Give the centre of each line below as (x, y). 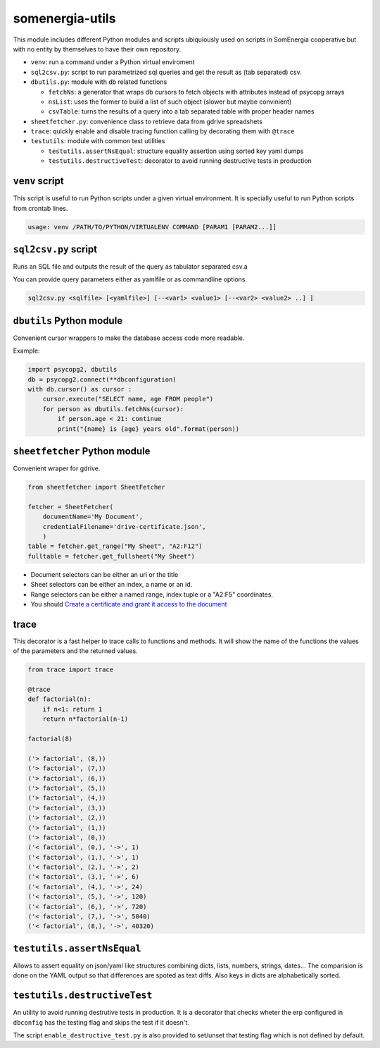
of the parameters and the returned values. (75, 651)
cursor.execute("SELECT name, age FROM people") (128, 399)
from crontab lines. (40, 208)
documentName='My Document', (93, 517)
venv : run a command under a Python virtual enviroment (113, 62)
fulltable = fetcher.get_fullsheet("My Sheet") (111, 556)
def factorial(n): (59, 699)
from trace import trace (71, 670)
